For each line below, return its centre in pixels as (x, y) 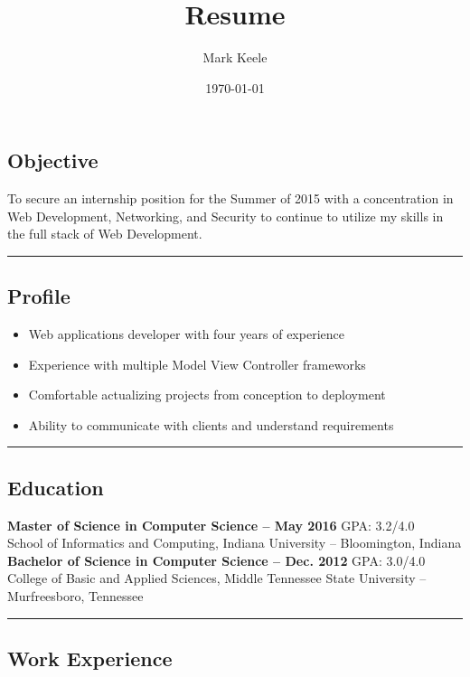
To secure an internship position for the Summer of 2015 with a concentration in (230, 198)
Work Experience (90, 658)
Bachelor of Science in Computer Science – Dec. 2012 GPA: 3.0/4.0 (216, 560)
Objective (53, 160)
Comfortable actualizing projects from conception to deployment (207, 395)
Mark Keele (235, 57)
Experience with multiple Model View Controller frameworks (197, 364)
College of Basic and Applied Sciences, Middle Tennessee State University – (217, 578)
